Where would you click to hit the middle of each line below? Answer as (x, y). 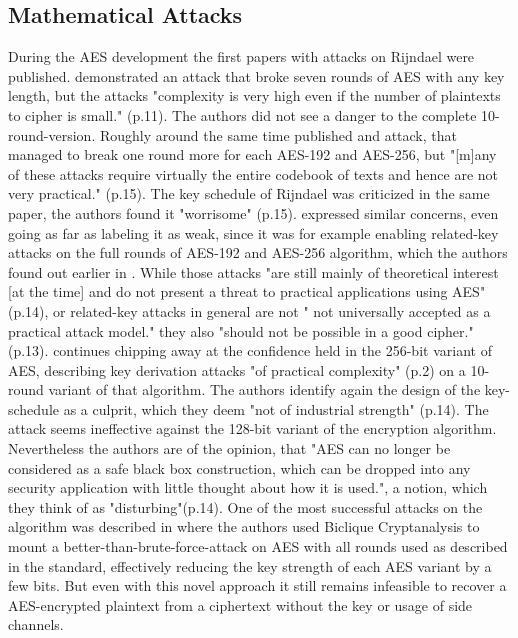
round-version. (52, 134)
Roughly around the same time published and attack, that (278, 134)
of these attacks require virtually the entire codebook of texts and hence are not (253, 173)
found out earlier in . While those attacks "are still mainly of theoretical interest (253, 271)
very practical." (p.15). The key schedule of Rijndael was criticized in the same (249, 193)
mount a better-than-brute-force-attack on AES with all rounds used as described (258, 546)
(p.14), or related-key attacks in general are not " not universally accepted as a (249, 310)
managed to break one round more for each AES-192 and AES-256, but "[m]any (252, 154)
